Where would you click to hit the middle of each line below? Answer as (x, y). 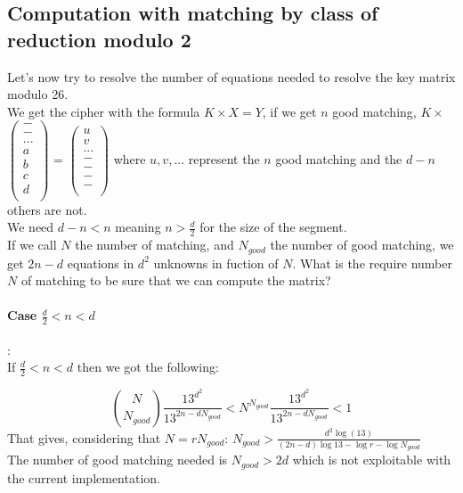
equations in (101, 263)
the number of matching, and (154, 245)
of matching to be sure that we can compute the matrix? (176, 280)
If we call (32, 245)
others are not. (47, 209)
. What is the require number (372, 263)
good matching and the (339, 159)
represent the (224, 159)
